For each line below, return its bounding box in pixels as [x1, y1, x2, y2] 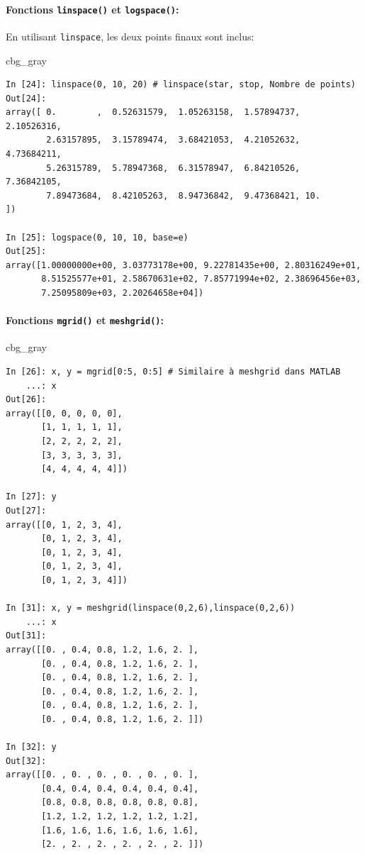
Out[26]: [6, 394, 47, 405]
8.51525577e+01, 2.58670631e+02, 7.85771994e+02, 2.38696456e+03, [41, 274, 361, 284]
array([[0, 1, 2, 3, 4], [6, 519, 123, 530]
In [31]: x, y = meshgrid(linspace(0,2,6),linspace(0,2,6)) [6, 603, 296, 614]
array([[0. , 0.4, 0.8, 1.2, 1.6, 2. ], [6, 644, 199, 655]
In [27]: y [6, 492, 57, 502]
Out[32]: [6, 755, 47, 766]
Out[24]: [6, 93, 47, 104]
